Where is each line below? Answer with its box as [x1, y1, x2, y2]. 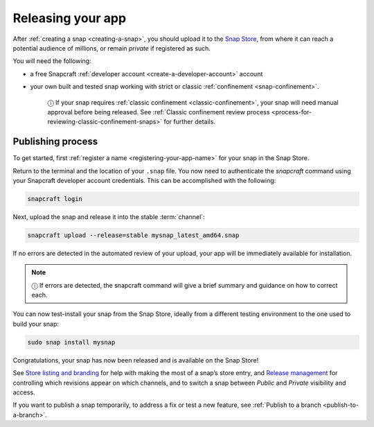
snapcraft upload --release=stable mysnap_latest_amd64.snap [27, 231, 240, 239]
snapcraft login [27, 195, 83, 202]
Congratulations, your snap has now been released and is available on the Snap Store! [12, 356, 259, 364]
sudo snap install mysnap [27, 338, 116, 346]
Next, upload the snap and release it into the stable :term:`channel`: [12, 212, 205, 221]
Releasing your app [12, 10, 127, 26]
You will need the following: [12, 57, 91, 65]
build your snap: [12, 320, 59, 328]
